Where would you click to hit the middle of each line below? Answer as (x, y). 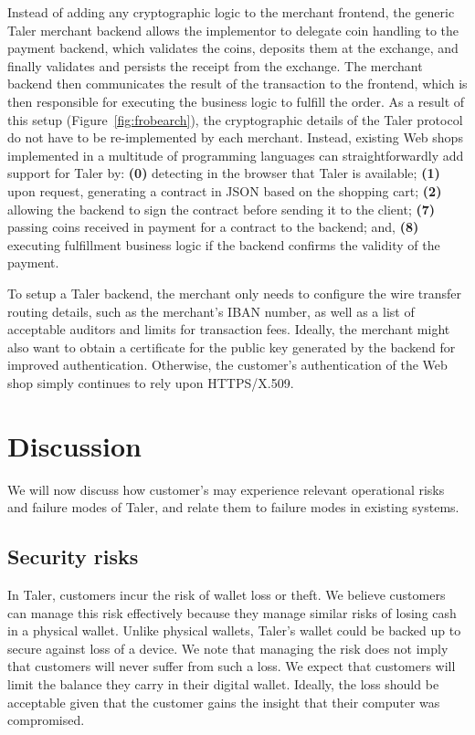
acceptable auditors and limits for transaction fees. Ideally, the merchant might (229, 329)
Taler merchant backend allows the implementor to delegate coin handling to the (233, 30)
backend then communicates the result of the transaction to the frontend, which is (237, 84)
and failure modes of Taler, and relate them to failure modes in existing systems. (233, 507)
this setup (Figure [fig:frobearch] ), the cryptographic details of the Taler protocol (235, 119)
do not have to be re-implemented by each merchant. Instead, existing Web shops (235, 137)
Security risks (73, 556)
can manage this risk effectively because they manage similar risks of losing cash (232, 612)
